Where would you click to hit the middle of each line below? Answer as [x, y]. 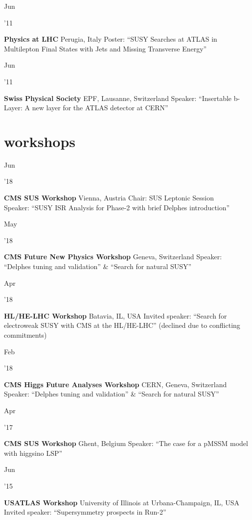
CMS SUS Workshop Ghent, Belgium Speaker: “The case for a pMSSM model [126, 443]
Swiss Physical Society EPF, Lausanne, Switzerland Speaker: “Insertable [118, 98]
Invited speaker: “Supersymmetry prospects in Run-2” [85, 512]
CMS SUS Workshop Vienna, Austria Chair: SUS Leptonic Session [109, 198]
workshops [40, 141]
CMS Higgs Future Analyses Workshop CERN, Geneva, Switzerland [115, 384]
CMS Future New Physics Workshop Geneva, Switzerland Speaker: [113, 257]
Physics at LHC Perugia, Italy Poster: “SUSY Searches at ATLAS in [111, 39]
